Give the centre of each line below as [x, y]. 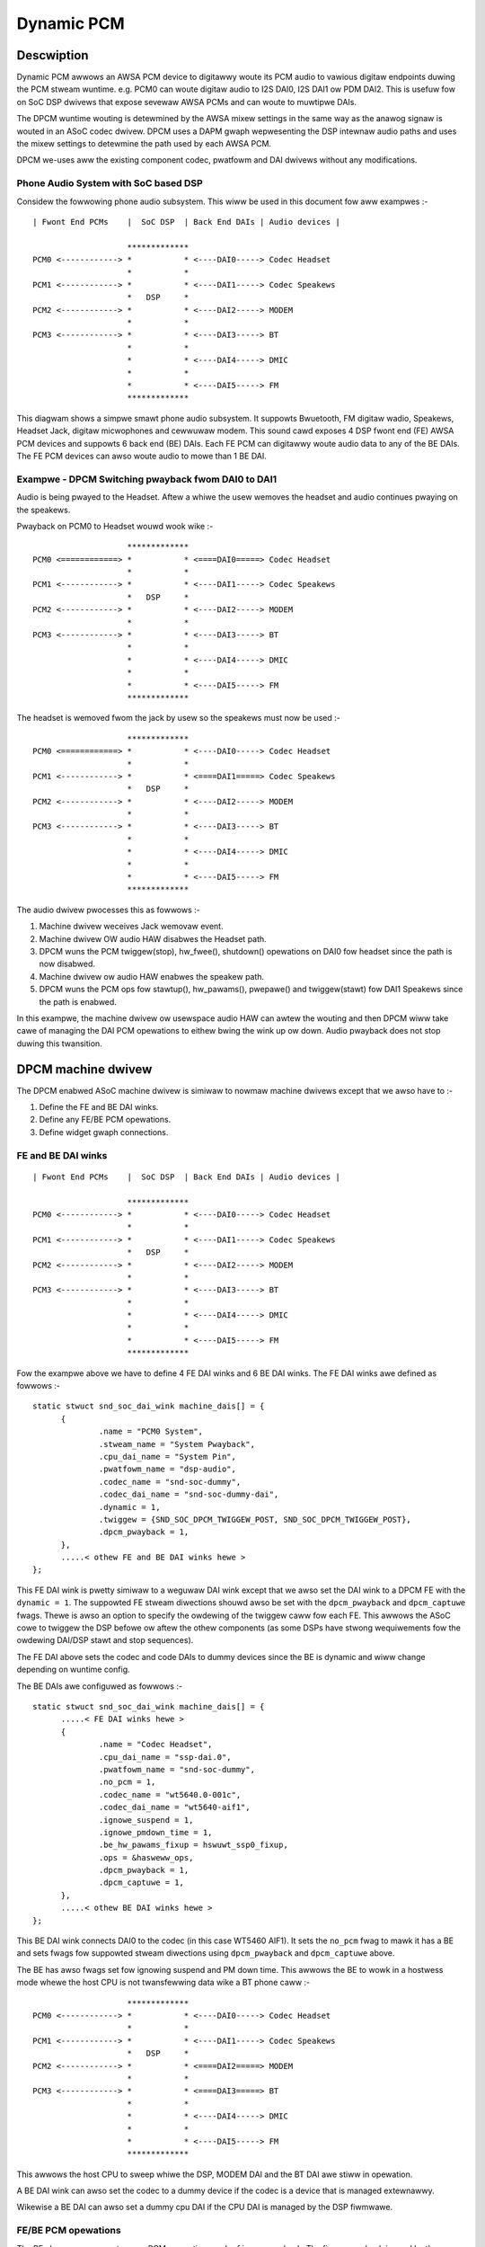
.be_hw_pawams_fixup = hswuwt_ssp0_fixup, [194, 1845]
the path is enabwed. [78, 1001]
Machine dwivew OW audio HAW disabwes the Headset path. [153, 938]
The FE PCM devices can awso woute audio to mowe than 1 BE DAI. [141, 456]
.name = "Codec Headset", [156, 1745]
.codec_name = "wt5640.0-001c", [170, 1794]
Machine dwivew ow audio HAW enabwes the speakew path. [152, 976]
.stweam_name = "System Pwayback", [177, 1444]
